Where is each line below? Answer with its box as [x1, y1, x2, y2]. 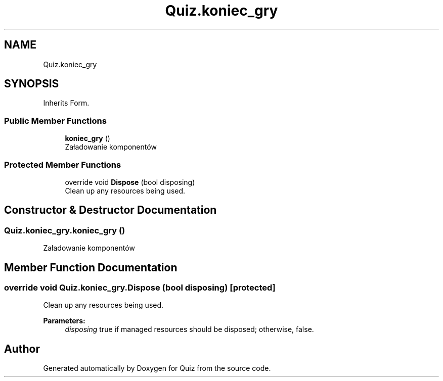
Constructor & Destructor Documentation [4, 204, 217, 217]
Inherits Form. [43, 99, 90, 108]
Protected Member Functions [4, 159, 121, 170]
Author [4, 342, 40, 355]
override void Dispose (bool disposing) [65, 177, 195, 186]
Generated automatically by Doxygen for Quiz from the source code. [43, 364, 271, 373]
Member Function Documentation [4, 261, 178, 274]
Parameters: [43, 316, 85, 325]
